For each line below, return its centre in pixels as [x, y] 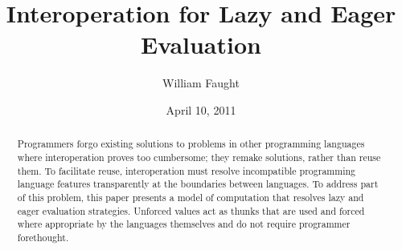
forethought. [43, 237]
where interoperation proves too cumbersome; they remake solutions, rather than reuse [199, 157]
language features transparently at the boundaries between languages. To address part [198, 184]
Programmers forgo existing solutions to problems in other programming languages [191, 144]
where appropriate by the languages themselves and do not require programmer [184, 224]
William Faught [201, 83]
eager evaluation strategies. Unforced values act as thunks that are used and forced [191, 210]
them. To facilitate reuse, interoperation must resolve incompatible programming [186, 170]
